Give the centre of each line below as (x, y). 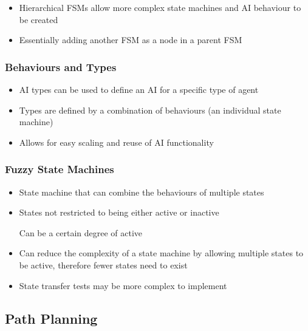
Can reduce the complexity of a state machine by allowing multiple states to (161, 253)
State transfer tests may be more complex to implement (123, 285)
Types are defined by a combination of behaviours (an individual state (150, 110)
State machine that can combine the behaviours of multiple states (142, 192)
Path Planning (51, 318)
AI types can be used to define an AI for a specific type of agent (139, 89)
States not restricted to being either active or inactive (119, 212)
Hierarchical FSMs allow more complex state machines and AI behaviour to (160, 7)
